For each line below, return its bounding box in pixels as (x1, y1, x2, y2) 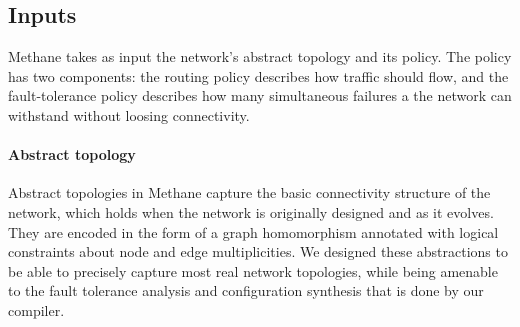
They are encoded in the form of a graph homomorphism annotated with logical (8, 221, 499, 242)
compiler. (8, 299, 65, 320)
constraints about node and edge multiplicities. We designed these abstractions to (8, 241, 508, 262)
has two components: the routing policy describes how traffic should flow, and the (8, 65, 509, 86)
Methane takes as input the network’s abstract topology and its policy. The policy (8, 46, 512, 67)
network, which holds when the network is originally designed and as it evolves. (8, 201, 494, 222)
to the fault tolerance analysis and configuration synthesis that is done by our (8, 280, 484, 301)
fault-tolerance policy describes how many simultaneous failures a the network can (8, 85, 512, 106)
